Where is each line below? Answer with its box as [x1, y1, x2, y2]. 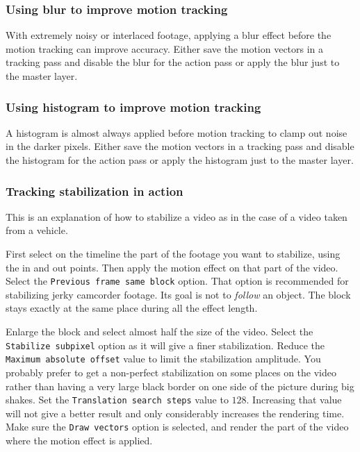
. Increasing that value [246, 392, 342, 407]
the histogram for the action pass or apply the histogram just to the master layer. [6, 153, 354, 167]
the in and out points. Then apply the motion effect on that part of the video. [6, 260, 338, 274]
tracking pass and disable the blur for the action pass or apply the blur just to [6, 55, 340, 69]
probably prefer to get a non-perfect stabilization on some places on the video [6, 365, 336, 379]
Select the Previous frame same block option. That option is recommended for [6, 274, 349, 288]
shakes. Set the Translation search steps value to [6, 392, 229, 407]
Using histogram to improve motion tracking [6, 98, 261, 115]
